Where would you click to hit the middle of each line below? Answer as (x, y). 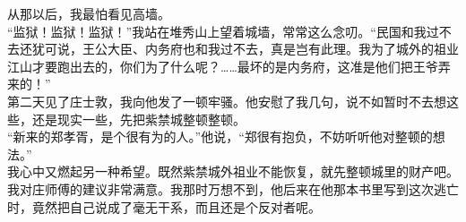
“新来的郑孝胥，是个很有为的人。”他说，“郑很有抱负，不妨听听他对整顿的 (220, 137)
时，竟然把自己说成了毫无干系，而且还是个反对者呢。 (164, 206)
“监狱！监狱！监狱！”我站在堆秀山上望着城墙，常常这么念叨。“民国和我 (217, 31)
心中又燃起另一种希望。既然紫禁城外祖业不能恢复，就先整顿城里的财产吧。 (239, 171)
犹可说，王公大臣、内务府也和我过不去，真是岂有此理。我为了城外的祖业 (245, 49)
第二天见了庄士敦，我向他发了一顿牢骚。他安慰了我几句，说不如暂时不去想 (227, 101)
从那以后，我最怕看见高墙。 (89, 13)
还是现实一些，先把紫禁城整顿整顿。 (138, 119)
